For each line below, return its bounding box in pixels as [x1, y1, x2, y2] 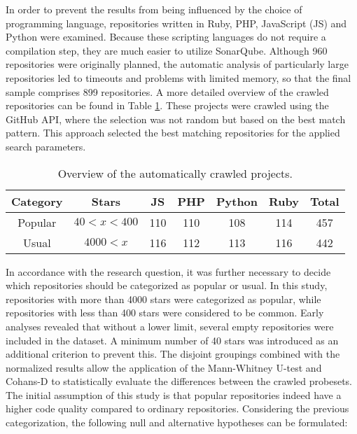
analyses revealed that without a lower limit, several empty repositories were [6, 318, 334, 333]
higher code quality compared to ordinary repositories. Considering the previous [6, 401, 349, 416]
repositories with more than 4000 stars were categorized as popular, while [6, 291, 321, 306]
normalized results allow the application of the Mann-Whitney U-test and [6, 360, 322, 374]
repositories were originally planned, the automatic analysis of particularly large [6, 57, 349, 71]
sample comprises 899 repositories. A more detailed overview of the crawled [6, 84, 329, 99]
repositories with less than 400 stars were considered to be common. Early [6, 305, 324, 320]
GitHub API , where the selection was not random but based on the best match [6, 111, 346, 126]
